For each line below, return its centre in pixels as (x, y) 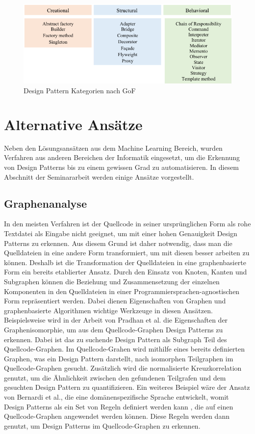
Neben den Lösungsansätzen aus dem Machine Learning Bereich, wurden (113, 148)
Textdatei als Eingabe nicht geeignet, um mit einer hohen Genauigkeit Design (121, 233)
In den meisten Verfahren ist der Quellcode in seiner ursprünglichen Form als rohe (127, 224)
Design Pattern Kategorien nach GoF (80, 91)
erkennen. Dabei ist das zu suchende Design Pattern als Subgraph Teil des (115, 339)
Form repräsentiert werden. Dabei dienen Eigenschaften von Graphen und (115, 301)
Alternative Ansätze (73, 124)
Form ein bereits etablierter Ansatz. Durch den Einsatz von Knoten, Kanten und (126, 272)
